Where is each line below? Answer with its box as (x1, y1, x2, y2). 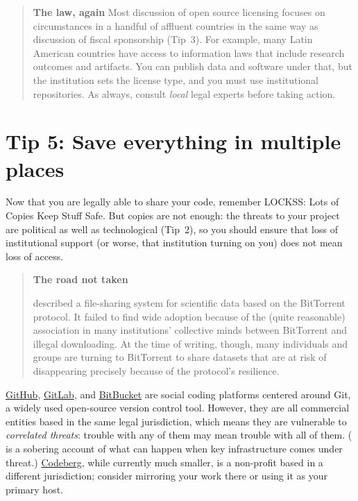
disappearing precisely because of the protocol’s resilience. (33, 364, 280, 377)
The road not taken (33, 272, 128, 287)
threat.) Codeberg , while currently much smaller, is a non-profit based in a (6, 455, 323, 469)
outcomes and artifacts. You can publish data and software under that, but (33, 59, 352, 74)
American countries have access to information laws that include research (33, 45, 345, 60)
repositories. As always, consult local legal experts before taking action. (33, 86, 336, 101)
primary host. (6, 482, 64, 496)
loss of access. (6, 248, 64, 263)
